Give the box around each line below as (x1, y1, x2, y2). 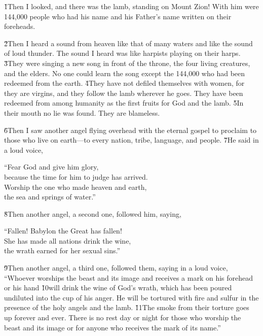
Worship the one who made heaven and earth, (4, 181, 147, 192)
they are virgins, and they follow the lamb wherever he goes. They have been (4, 87, 243, 98)
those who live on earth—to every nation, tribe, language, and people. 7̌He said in (4, 135, 259, 145)
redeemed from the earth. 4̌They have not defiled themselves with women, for (4, 78, 245, 88)
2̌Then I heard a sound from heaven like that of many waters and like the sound (4, 38, 253, 48)
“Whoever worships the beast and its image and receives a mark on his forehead (4, 272, 253, 283)
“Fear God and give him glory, (4, 161, 99, 172)
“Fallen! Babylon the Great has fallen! (4, 225, 122, 236)
